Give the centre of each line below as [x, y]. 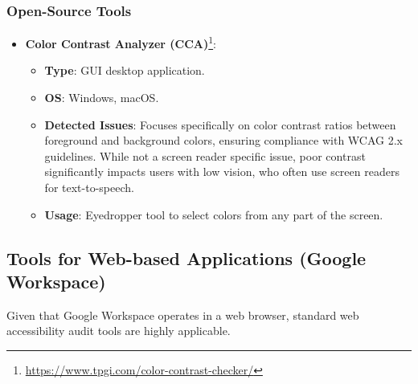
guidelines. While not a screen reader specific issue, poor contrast [205, 155]
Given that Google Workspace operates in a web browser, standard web [183, 315]
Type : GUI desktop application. [125, 70]
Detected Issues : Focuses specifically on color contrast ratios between [220, 124]
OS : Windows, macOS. [102, 98]
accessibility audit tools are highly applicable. [119, 331]
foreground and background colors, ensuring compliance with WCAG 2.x [223, 140]
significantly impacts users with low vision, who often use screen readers [222, 172]
